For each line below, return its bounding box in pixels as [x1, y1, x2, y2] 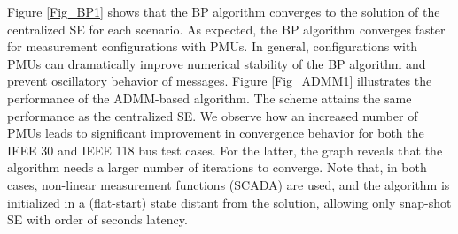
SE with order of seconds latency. [7, 210, 188, 229]
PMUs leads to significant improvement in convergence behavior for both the [7, 124, 424, 142]
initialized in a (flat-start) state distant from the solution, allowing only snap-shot [7, 192, 452, 211]
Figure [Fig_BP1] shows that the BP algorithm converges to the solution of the [7, 3, 440, 20]
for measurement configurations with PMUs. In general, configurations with [7, 37, 418, 56]
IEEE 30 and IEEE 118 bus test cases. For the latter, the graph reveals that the [7, 140, 443, 159]
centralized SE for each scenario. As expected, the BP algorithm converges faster [7, 19, 446, 38]
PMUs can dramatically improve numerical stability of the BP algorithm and [7, 54, 426, 72]
